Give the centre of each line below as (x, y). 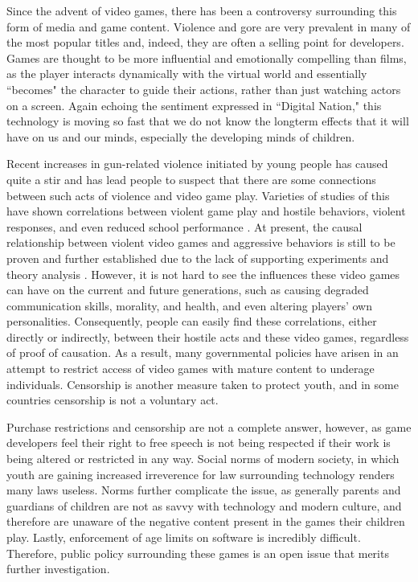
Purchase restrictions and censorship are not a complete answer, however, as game (209, 426)
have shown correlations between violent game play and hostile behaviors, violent (206, 211)
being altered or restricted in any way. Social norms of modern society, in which (203, 459)
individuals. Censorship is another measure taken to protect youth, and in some (203, 384)
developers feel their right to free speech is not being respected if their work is (199, 443)
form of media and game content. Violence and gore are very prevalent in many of (209, 26)
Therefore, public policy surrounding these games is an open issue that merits (198, 553)
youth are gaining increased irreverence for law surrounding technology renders (201, 474)
